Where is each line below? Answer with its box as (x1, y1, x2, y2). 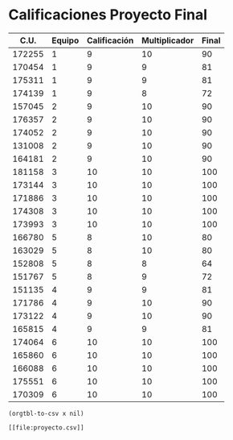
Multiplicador (141, 35, 194, 46)
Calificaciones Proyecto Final (8, 6, 207, 24)
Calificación (87, 35, 134, 46)
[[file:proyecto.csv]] (8, 423, 84, 432)
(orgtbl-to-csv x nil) (8, 409, 84, 417)
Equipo (51, 35, 80, 46)
